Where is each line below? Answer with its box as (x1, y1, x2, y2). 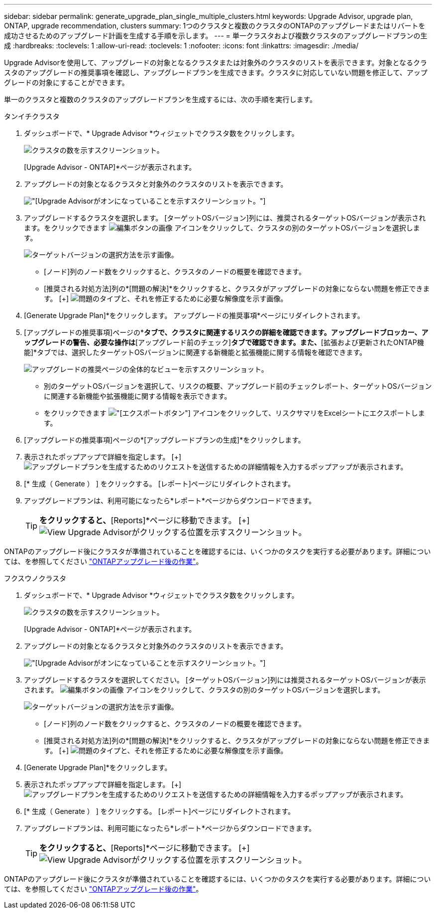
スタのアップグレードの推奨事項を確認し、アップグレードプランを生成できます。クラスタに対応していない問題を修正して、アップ (4, 68, 428, 77)
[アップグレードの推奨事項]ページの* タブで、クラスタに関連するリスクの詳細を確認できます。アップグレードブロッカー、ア (24, 328, 429, 337)
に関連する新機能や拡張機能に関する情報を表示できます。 (44, 392, 231, 400)
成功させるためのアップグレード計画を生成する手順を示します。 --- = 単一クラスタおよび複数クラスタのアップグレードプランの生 (4, 31, 428, 40)
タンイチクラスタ (4, 112, 60, 120)
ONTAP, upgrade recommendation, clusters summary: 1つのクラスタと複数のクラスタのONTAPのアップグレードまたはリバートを (4, 21, 426, 30)
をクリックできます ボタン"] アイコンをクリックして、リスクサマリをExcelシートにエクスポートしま (44, 409, 425, 417)
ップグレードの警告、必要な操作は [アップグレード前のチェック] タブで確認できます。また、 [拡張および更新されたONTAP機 (24, 338, 424, 346)
